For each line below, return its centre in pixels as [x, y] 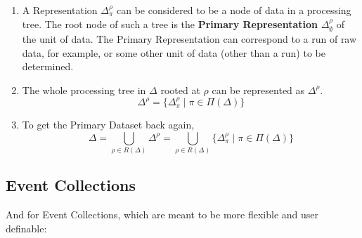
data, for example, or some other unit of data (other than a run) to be [174, 52]
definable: [26, 228]
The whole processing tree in [84, 90]
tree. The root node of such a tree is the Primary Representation [170, 24]
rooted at [180, 90]
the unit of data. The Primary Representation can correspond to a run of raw [189, 39]
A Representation [60, 10]
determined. [48, 66]
